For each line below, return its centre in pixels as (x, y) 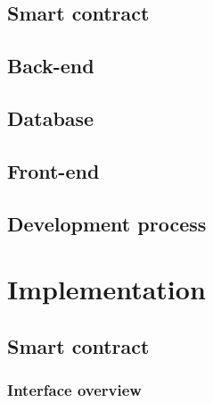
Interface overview (74, 389)
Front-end (53, 170)
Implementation (106, 289)
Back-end (51, 66)
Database (51, 118)
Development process (107, 223)
